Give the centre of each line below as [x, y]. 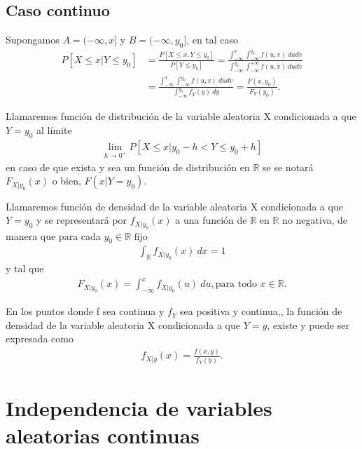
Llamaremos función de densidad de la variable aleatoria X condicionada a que [174, 206]
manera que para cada [53, 235]
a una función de [211, 220]
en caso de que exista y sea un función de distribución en [128, 167]
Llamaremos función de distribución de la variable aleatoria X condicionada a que [181, 116]
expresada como [40, 339]
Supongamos [33, 40]
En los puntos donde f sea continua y [85, 311]
